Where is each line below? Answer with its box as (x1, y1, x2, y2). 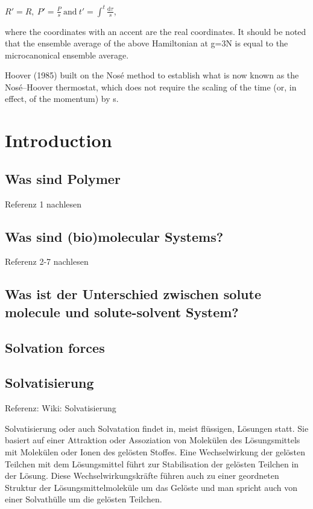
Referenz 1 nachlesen (5, 197, 82, 210)
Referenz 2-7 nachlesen (5, 255, 89, 268)
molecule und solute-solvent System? (5, 302, 239, 321)
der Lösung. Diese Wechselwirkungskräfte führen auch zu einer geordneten (5, 469, 279, 482)
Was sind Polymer (5, 169, 121, 188)
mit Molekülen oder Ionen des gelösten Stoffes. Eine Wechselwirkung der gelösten (5, 445, 306, 458)
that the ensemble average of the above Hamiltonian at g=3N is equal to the (5, 37, 288, 49)
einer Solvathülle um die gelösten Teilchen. (5, 493, 162, 505)
